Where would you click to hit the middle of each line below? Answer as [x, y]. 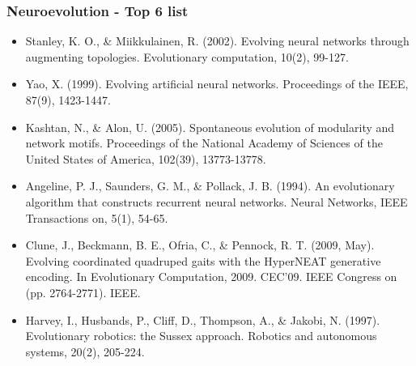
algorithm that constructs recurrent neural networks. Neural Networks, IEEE [216, 201]
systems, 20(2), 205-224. [85, 351]
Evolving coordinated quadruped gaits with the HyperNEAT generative [203, 260]
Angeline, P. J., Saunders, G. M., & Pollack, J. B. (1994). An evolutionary [210, 186]
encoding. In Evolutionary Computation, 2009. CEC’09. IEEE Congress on [211, 277]
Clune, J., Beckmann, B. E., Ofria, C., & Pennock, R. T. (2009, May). [200, 245]
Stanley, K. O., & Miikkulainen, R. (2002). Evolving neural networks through [217, 41]
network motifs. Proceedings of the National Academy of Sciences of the [204, 143]
